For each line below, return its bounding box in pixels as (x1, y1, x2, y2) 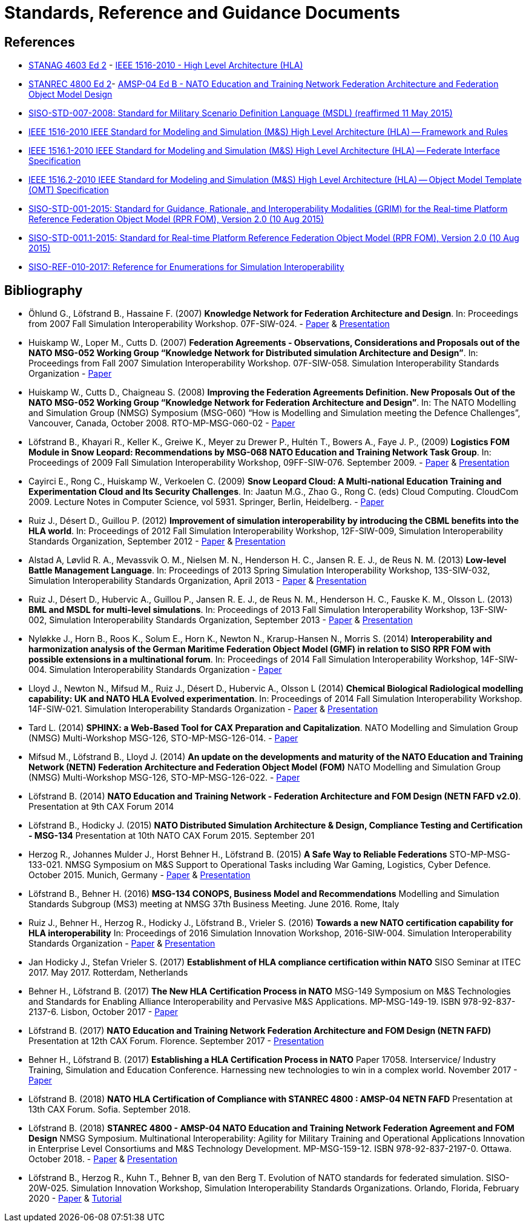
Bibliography (4, 282, 83, 298)
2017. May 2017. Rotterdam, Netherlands (28, 967, 188, 978)
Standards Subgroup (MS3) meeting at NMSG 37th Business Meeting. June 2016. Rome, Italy (28, 899, 399, 910)
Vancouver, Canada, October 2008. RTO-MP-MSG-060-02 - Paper (28, 418, 295, 429)
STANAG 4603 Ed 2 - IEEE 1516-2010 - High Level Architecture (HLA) (28, 60, 303, 71)
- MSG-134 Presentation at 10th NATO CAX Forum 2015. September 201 (28, 830, 315, 841)
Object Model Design (28, 89, 113, 100)
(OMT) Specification (28, 185, 109, 196)
